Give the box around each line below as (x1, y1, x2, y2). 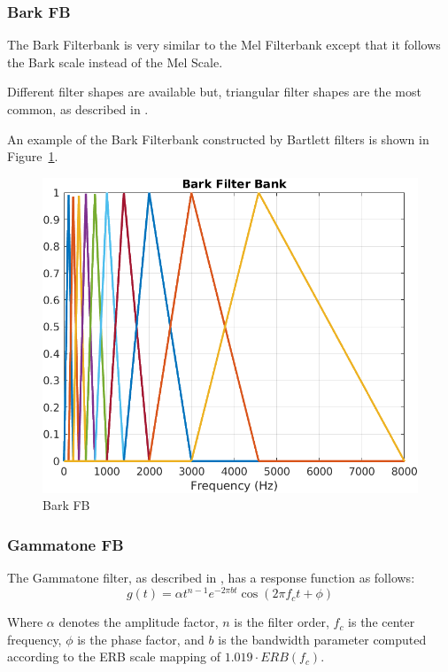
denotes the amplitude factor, (58, 613, 219, 631)
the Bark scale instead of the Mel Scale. (7, 52, 223, 71)
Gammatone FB (7, 533, 124, 555)
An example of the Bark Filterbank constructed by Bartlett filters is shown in (7, 129, 429, 148)
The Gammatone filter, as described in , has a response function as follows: (7, 568, 415, 587)
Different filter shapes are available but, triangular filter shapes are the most (7, 82, 421, 101)
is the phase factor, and (77, 630, 205, 648)
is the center (348, 613, 415, 631)
